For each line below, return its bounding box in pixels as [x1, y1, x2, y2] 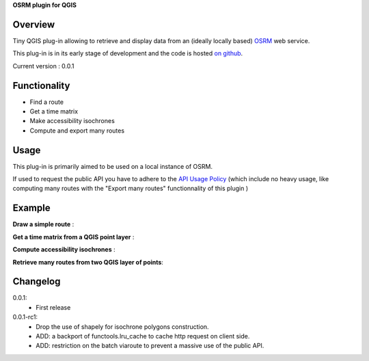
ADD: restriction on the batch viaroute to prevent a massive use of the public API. [36, 342, 264, 350]
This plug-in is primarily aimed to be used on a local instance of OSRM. [12, 162, 213, 170]
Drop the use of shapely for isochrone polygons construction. [36, 322, 209, 331]
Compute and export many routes [29, 126, 125, 135]
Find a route [29, 98, 64, 106]
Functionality [12, 79, 70, 92]
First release [36, 303, 71, 311]
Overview [12, 18, 55, 30]
